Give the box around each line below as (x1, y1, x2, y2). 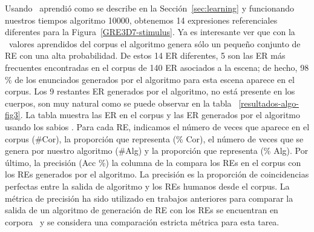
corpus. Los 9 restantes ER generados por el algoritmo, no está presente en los (5, 85, 295, 98)
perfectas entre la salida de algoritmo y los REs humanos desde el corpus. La (5, 179, 290, 192)
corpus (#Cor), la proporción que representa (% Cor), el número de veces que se (5, 132, 304, 145)
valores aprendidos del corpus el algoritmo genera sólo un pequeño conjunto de (8, 37, 301, 50)
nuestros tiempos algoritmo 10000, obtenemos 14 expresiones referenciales (5, 13, 278, 26)
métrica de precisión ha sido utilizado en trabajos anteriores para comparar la (5, 191, 293, 204)
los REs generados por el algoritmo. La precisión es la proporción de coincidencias (5, 168, 309, 181)
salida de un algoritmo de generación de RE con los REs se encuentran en (5, 204, 278, 216)
